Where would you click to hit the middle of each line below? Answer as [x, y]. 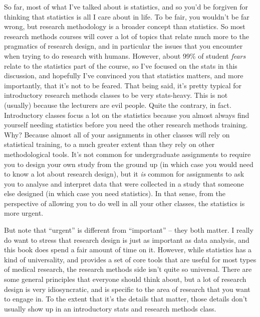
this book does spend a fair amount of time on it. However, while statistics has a [128, 250]
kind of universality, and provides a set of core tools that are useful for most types [130, 259]
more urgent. [24, 213]
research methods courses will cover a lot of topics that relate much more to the [126, 36]
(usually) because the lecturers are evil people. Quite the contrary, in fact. [118, 105]
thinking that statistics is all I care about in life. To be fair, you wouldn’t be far [127, 16]
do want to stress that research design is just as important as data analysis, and [127, 240]
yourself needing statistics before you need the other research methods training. [126, 125]
